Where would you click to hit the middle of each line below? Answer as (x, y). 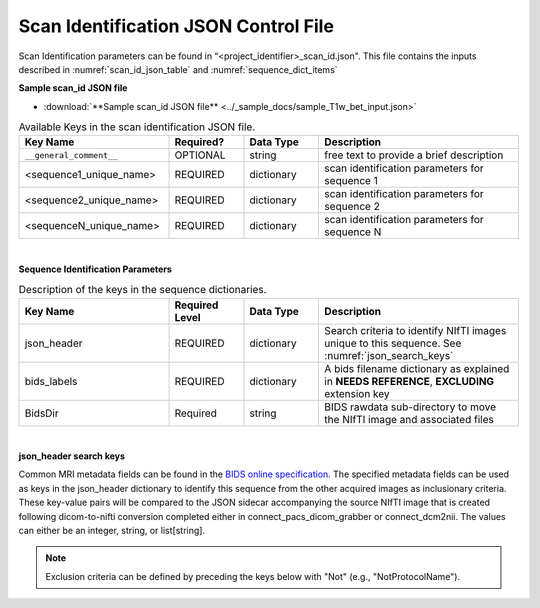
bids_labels (51, 381)
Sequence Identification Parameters (95, 269)
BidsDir (41, 413)
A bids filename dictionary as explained (417, 368)
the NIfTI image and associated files (409, 419)
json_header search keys (71, 456)
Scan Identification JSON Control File (176, 26)
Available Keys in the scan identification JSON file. (137, 127)
